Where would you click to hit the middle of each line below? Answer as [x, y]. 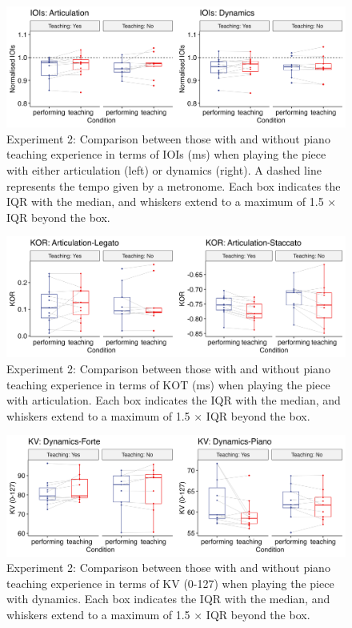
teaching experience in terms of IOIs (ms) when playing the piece [166, 154]
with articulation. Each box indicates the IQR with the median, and [174, 400]
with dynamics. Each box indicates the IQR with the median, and [168, 599]
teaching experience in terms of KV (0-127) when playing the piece [170, 583]
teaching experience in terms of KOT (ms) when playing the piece [168, 384]
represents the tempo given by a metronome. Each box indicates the [174, 185]
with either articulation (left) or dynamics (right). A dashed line [164, 169]
